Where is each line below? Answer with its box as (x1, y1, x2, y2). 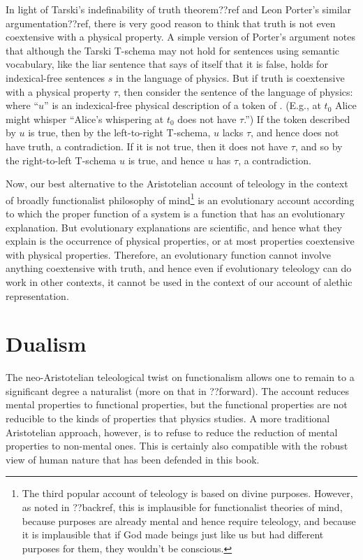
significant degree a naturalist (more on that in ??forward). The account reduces (6, 383, 350, 398)
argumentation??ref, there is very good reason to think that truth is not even (6, 15, 336, 30)
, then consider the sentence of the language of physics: (117, 84, 353, 99)
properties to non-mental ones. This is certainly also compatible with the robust (6, 438, 348, 453)
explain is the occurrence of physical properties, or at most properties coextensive (6, 234, 355, 248)
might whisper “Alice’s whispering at (6, 111, 164, 126)
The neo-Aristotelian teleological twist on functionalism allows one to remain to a (6, 370, 355, 385)
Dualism (6, 329, 87, 358)
